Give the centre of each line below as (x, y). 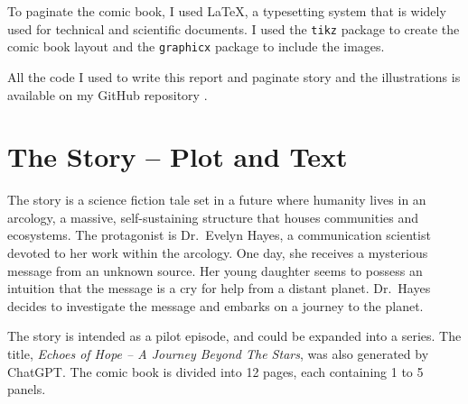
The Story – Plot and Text (178, 156)
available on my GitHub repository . (108, 94)
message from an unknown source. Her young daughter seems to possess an (215, 270)
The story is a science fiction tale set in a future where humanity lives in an (217, 200)
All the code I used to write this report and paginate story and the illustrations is (234, 76)
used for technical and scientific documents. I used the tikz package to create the (234, 28)
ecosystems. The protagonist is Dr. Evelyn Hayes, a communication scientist (219, 235)
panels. (27, 389)
